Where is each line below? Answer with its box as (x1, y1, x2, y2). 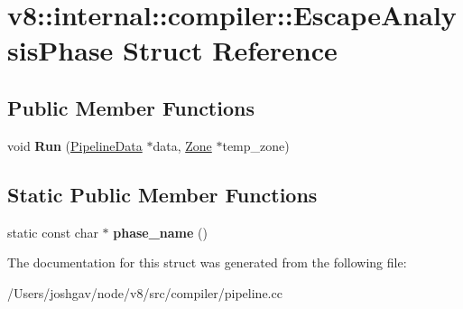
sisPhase (7, 32, 114, 69)
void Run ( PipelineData (7, 136, 143, 154)
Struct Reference (123, 32, 338, 69)
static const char (7, 222, 98, 241)
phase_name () (113, 222, 208, 241)
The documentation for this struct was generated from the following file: (7, 253, 407, 272)
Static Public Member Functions (7, 180, 318, 208)
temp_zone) (222, 136, 290, 154)
